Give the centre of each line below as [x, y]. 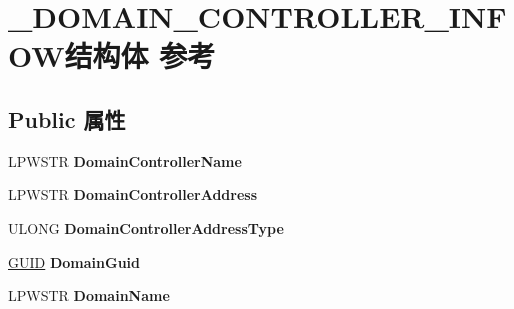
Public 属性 [67, 118]
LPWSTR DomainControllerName [125, 160]
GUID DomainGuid [74, 261]
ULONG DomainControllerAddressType [146, 227]
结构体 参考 [140, 55]
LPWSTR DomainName [89, 295]
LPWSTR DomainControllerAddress [133, 194]
